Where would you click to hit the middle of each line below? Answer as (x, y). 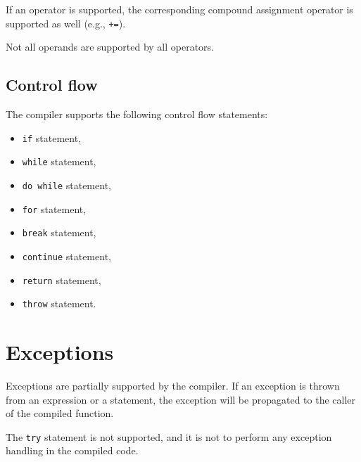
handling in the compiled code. (72, 450)
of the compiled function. (60, 413)
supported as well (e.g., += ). (66, 23)
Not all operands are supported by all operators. (110, 47)
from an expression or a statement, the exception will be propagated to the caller (181, 399)
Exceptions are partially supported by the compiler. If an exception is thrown (173, 386)
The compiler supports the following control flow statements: (137, 114)
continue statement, (66, 256)
